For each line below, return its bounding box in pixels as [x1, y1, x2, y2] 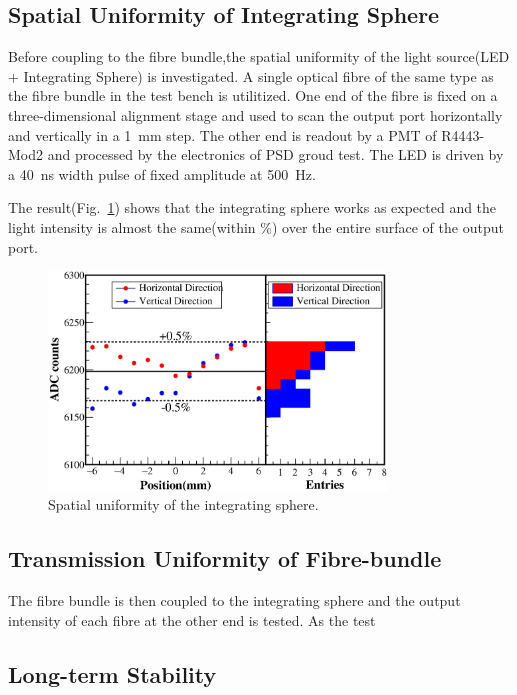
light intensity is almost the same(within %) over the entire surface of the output [8, 216, 504, 237]
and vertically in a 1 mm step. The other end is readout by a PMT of [8, 124, 437, 145]
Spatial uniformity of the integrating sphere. [48, 494, 319, 515]
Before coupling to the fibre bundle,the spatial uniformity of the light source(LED [8, 46, 510, 67]
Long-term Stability [8, 658, 217, 689]
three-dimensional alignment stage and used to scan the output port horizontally [8, 104, 503, 125]
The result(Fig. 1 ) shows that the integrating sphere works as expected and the [8, 197, 497, 218]
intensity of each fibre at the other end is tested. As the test [8, 609, 376, 630]
